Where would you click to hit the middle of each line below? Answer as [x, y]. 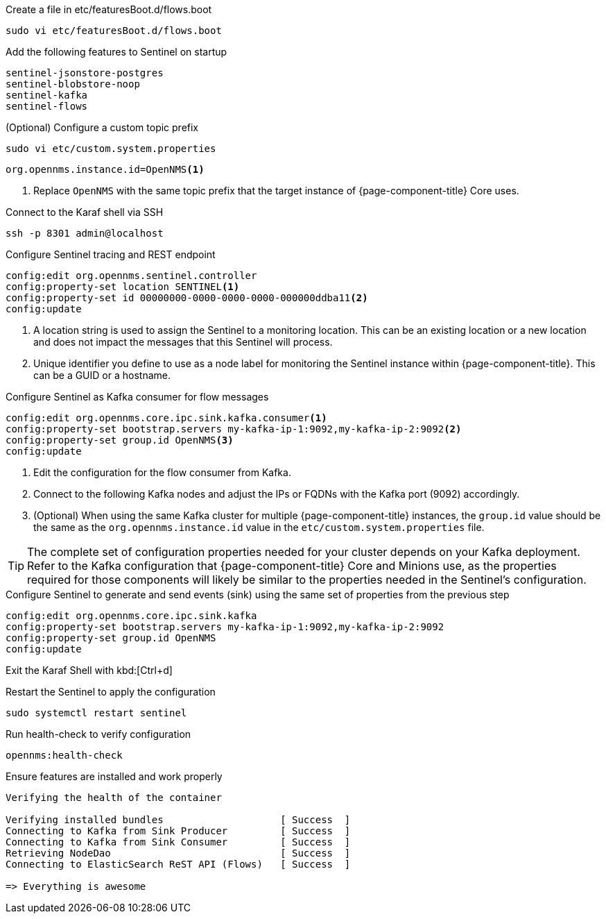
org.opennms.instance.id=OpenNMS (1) [105, 169]
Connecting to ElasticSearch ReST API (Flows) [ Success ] [178, 864]
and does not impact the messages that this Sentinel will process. [183, 342]
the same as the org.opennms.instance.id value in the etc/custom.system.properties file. [259, 527]
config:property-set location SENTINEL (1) [123, 287]
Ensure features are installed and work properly [114, 776]
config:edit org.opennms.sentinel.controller [131, 276]
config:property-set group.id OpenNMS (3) [120, 440]
